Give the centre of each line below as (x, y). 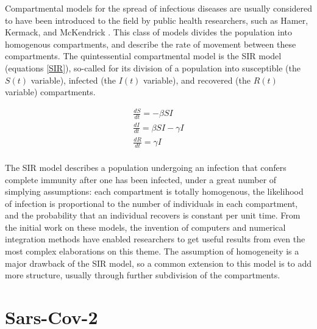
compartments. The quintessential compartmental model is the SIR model (143, 56)
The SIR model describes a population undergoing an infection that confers (146, 167)
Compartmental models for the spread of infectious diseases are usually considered (159, 8)
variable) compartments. (50, 92)
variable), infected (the (73, 80)
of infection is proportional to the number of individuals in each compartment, (151, 203)
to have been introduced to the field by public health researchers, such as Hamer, (157, 20)
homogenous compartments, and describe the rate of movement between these (151, 44)
